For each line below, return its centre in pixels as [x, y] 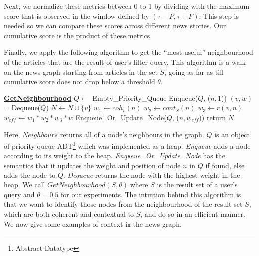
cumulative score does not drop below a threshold [80, 81]
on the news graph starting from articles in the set [81, 71]
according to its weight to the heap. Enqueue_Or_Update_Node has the [115, 155]
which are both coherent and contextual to [69, 213]
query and [19, 194]
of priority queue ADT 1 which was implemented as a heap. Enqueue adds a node [127, 145]
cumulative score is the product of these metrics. [78, 35]
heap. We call [25, 185]
